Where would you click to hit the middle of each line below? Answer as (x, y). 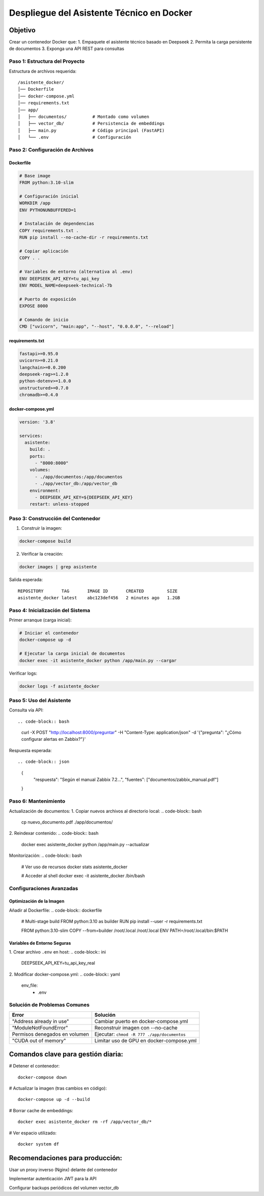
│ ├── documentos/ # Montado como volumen (83, 117)
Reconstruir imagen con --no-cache (136, 1027)
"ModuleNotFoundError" (40, 1027)
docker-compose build (45, 541)
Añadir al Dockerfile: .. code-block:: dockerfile (55, 910)
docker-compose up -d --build (54, 1099)
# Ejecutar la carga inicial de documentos (72, 654)
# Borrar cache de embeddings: (41, 1110)
